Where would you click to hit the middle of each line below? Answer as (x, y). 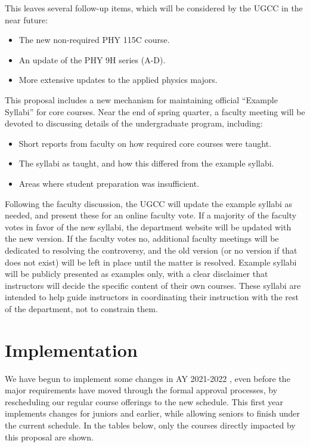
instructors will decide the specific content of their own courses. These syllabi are (153, 285)
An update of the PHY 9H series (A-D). (92, 59)
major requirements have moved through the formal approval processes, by (141, 390)
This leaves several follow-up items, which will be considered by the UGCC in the (154, 8)
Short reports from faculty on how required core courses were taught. (145, 143)
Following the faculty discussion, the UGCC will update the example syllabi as (149, 203)
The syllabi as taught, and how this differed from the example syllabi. (146, 163)
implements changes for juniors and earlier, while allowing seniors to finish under (152, 413)
